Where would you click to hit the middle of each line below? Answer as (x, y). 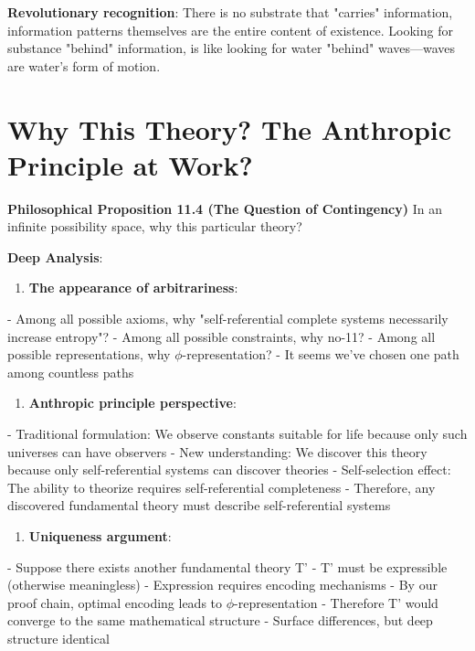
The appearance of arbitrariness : (133, 288)
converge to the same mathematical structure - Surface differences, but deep (220, 620)
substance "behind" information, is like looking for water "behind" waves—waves (232, 48)
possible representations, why (89, 354)
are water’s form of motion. (84, 65)
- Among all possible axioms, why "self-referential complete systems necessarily (228, 319)
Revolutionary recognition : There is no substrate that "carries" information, (230, 12)
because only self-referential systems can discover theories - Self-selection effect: (229, 470)
